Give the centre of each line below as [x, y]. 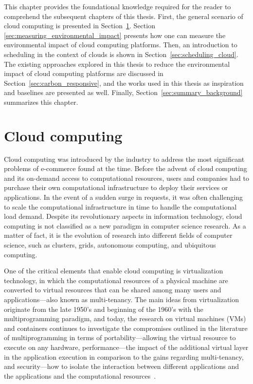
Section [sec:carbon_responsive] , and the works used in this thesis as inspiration [124, 83]
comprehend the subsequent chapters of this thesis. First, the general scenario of [124, 16]
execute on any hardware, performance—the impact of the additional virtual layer [126, 347]
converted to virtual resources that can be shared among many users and [113, 290]
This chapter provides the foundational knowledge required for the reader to [117, 6]
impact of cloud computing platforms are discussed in [84, 73]
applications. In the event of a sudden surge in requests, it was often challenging [123, 197]
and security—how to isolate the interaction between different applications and [121, 366]
